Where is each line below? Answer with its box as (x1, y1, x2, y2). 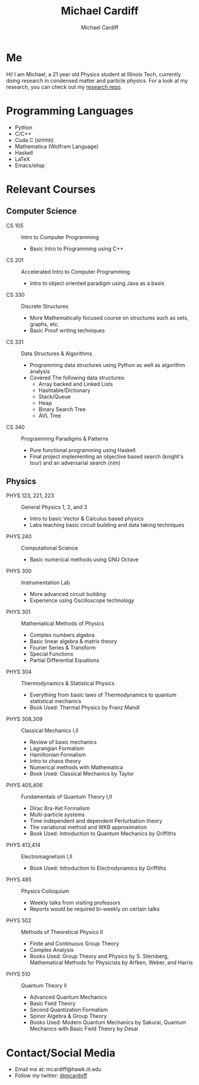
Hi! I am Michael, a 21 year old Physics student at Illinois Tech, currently (6, 70, 181, 78)
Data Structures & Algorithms (21, 350, 93, 357)
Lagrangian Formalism (29, 745, 84, 752)
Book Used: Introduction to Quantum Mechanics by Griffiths (29, 830, 176, 837)
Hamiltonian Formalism (29, 751, 86, 758)
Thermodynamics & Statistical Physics (21, 680, 115, 687)
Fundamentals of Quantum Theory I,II (21, 793, 112, 801)
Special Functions (29, 650, 74, 658)
